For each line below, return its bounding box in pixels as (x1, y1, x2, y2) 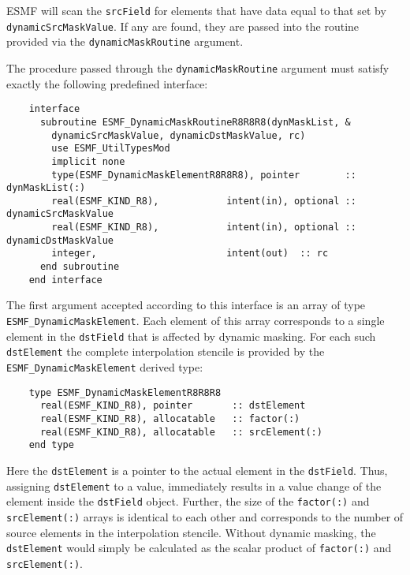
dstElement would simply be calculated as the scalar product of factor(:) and (6, 540, 392, 556)
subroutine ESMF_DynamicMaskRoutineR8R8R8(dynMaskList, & (39, 116, 351, 128)
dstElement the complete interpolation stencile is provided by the (6, 343, 325, 360)
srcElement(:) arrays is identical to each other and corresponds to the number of (6, 508, 404, 525)
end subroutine (39, 261, 120, 273)
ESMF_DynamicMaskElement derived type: (6, 358, 203, 375)
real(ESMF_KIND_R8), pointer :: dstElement (39, 400, 306, 412)
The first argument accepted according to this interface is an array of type (6, 297, 366, 313)
